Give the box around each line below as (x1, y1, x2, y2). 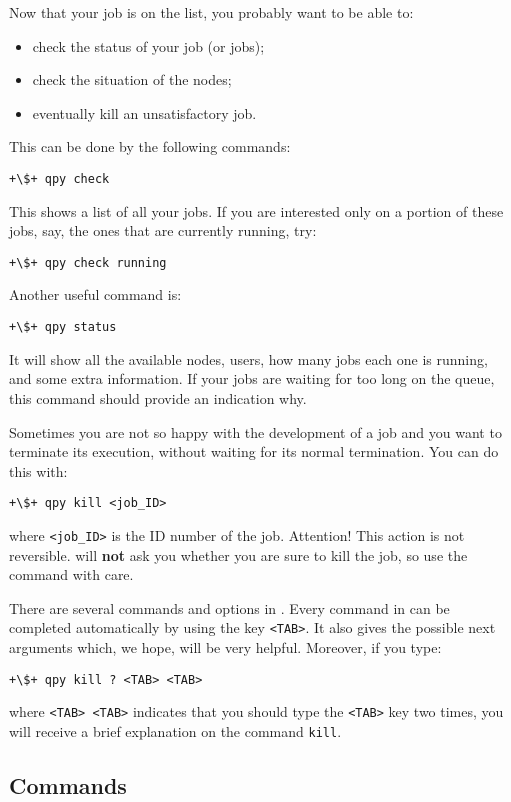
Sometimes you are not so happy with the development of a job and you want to (9, 421, 502, 442)
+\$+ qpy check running (9, 255, 167, 270)
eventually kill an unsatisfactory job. (32, 102, 257, 123)
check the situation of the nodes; (32, 69, 232, 90)
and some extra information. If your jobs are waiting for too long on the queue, (9, 368, 495, 389)
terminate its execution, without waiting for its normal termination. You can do (9, 441, 499, 462)
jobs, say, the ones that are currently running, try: (9, 220, 317, 241)
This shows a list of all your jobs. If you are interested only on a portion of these (9, 200, 504, 221)
